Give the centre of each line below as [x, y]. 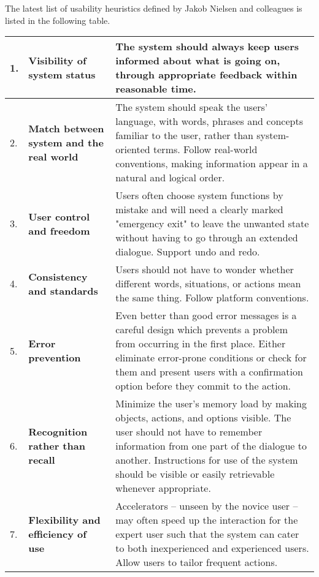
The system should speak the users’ [192, 107]
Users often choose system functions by [199, 195]
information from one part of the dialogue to [211, 446]
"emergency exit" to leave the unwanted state [212, 224]
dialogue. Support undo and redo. [188, 252]
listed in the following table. [58, 20]
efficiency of [57, 534]
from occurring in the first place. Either [201, 344]
